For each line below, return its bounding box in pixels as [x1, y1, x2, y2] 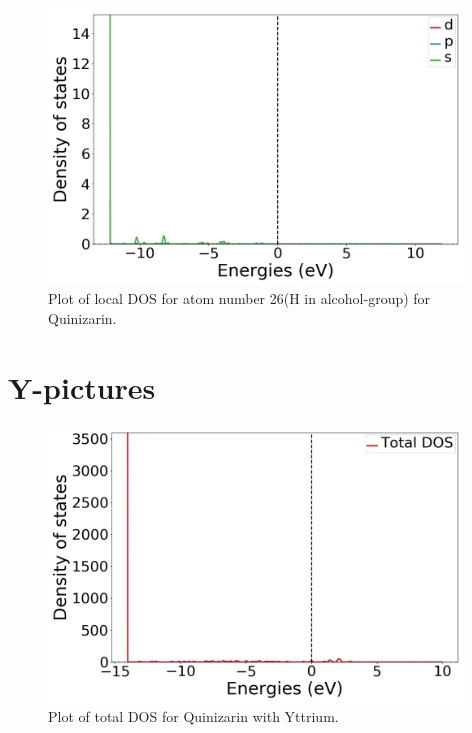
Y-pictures [8, 366, 156, 407]
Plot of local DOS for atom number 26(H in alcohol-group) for [48, 288, 431, 309]
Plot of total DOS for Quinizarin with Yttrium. [48, 706, 339, 727]
